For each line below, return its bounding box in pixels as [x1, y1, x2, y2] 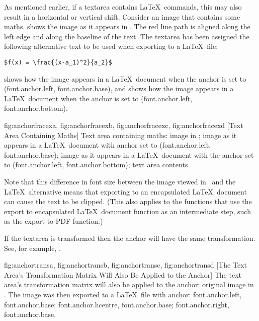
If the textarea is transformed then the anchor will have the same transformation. [4, 232, 255, 243]
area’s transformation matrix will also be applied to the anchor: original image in [4, 279, 254, 290]
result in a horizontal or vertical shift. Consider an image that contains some [4, 11, 240, 22]
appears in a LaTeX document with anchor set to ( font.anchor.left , [4, 140, 211, 150]
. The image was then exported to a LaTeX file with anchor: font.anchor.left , [4, 289, 242, 299]
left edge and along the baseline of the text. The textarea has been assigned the [4, 31, 249, 41]
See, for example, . [4, 242, 61, 253]
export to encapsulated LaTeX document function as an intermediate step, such [4, 206, 251, 216]
